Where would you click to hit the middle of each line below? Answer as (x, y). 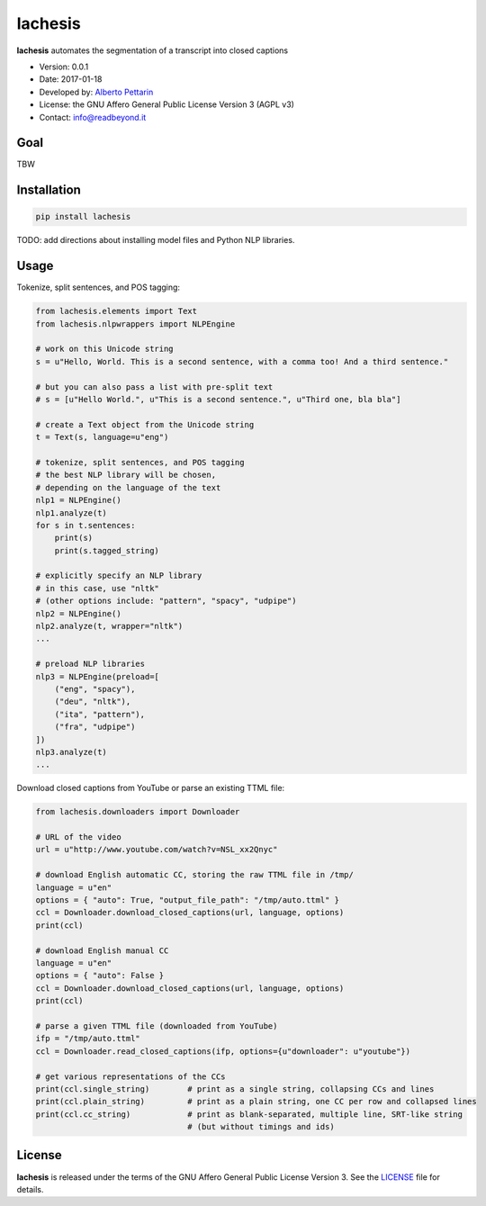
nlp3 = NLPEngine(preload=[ (97, 676)
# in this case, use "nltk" (97, 588)
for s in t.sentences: (85, 525)
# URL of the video (78, 837)
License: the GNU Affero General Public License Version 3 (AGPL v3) (166, 104)
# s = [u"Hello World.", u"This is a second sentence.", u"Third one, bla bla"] (218, 400)
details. (30, 1189)
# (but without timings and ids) (261, 1127)
